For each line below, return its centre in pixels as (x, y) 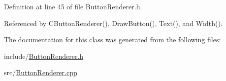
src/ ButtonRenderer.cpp (41, 72)
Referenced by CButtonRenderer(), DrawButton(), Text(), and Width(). (113, 23)
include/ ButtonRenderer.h (44, 56)
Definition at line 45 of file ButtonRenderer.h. (73, 6)
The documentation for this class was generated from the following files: (113, 40)
